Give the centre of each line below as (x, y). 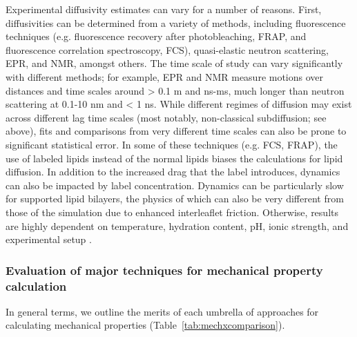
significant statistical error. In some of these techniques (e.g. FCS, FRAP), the (172, 144)
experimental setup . (49, 239)
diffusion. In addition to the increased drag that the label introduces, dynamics (173, 172)
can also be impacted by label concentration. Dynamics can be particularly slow (175, 185)
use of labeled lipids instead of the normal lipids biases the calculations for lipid (174, 158)
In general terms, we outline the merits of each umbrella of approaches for (162, 311)
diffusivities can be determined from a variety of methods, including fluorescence (176, 22)
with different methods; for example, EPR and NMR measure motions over (165, 76)
